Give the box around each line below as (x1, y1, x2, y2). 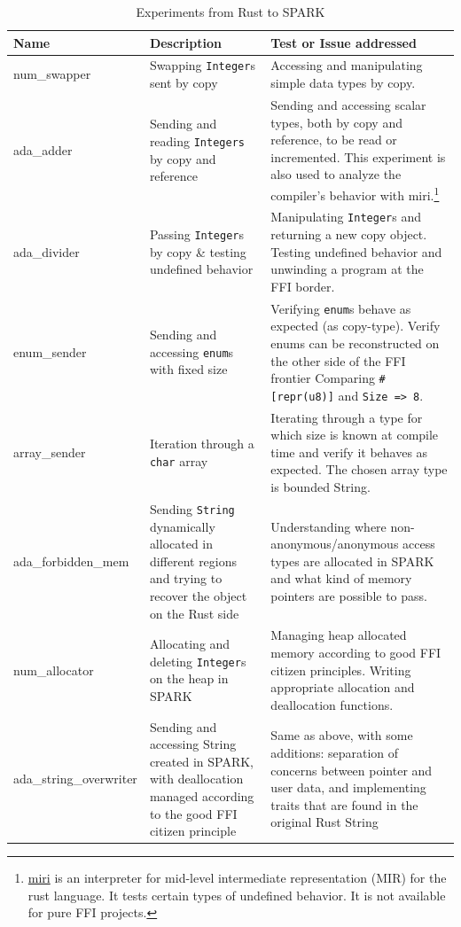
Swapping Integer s (149, 56, 255, 74)
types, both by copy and (270, 113, 402, 131)
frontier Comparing (270, 369, 375, 387)
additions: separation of (270, 743, 399, 761)
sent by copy (149, 74, 218, 92)
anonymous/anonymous (270, 534, 399, 553)
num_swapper (13, 65, 91, 83)
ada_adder (13, 140, 73, 159)
